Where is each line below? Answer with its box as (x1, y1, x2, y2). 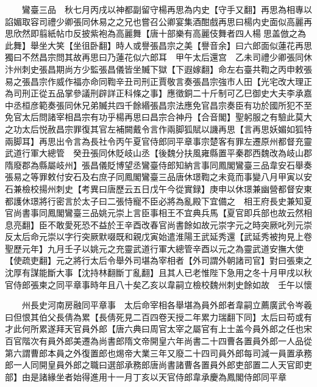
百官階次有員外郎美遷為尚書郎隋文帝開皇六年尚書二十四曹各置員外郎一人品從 (5, 335, 312, 347)
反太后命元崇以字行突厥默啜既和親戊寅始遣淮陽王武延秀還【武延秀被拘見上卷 (5, 230, 312, 243)
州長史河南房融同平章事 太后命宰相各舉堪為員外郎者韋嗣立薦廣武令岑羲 (21, 298, 312, 311)
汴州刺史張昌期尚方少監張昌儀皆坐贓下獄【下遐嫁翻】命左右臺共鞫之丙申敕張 (5, 62, 312, 75)
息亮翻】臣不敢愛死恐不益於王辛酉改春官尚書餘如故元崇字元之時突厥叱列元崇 (5, 218, 312, 231)
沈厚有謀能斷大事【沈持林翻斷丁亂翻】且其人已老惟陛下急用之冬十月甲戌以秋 (5, 266, 312, 279)
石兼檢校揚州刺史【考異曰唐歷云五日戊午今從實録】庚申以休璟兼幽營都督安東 (5, 182, 312, 195)
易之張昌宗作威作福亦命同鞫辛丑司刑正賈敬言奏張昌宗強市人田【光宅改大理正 (5, 74, 312, 87)
